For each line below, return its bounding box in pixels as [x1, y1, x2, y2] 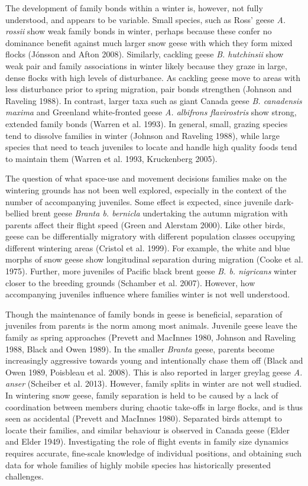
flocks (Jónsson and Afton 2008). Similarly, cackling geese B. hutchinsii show [5, 48, 284, 60]
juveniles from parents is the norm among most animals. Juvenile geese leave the [5, 319, 297, 332]
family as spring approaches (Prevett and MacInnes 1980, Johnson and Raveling [5, 331, 296, 344]
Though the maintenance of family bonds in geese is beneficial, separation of [5, 307, 283, 320]
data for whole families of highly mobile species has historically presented [5, 458, 271, 471]
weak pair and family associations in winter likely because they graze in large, [5, 59, 287, 72]
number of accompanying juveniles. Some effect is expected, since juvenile [5, 195, 272, 208]
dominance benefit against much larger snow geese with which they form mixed [5, 36, 293, 48]
